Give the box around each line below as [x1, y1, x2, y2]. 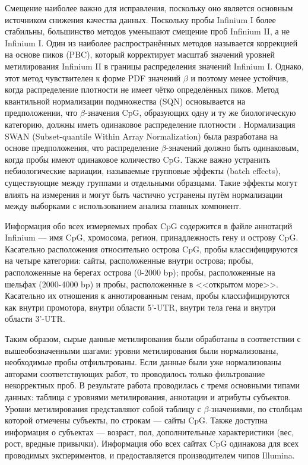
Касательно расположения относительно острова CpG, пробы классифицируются [5, 242, 298, 255]
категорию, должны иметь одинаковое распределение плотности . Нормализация [5, 118, 296, 130]
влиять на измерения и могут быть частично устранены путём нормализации [5, 188, 282, 200]
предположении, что [5, 106, 78, 119]
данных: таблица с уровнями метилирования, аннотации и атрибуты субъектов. [5, 391, 291, 403]
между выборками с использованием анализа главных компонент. [5, 200, 242, 212]
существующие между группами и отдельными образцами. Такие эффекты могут [5, 176, 298, 188]
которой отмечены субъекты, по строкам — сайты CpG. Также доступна [5, 414, 268, 426]
